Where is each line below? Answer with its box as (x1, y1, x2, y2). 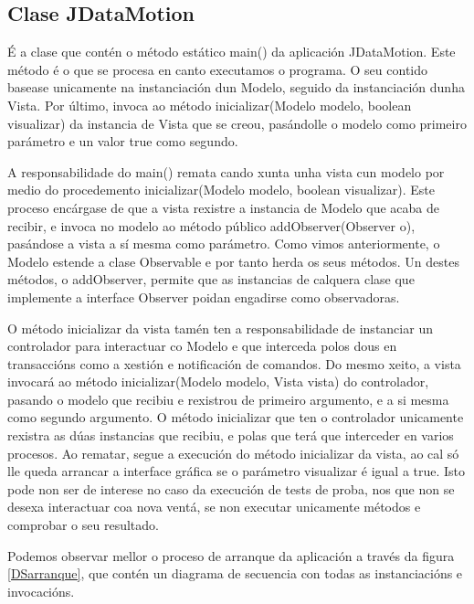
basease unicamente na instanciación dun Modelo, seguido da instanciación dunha (7, 78, 465, 97)
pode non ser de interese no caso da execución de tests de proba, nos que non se (7, 479, 455, 498)
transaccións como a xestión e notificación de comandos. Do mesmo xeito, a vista (7, 354, 461, 373)
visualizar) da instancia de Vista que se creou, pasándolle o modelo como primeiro (7, 113, 467, 132)
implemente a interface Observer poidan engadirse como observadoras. (7, 287, 400, 306)
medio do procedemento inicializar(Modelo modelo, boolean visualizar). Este (7, 180, 435, 199)
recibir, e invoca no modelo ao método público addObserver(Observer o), (7, 216, 416, 235)
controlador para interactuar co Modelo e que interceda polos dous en (7, 336, 397, 355)
